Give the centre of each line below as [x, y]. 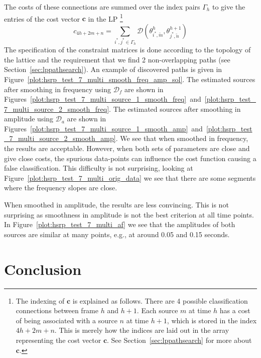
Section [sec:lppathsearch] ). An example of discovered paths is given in [113, 69]
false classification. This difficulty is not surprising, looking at [99, 168]
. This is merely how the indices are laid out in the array [142, 330]
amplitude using [29, 119]
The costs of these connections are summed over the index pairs [102, 7]
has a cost [235, 310]
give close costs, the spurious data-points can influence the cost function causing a [130, 158]
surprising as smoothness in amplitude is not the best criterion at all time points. [129, 214]
